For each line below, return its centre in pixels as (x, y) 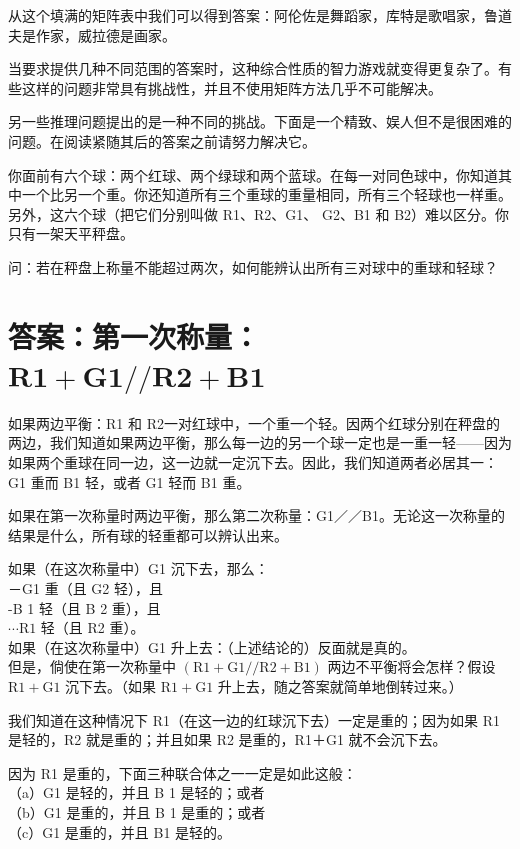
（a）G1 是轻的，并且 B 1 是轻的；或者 (136, 792)
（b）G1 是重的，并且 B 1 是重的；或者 (137, 811)
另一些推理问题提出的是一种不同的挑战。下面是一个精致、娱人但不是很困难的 (260, 121)
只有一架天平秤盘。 (71, 233)
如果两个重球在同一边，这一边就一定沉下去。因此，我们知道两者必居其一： (253, 462)
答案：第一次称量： (134, 335)
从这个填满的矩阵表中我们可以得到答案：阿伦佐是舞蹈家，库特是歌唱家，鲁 (253, 15)
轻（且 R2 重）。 (92, 627)
